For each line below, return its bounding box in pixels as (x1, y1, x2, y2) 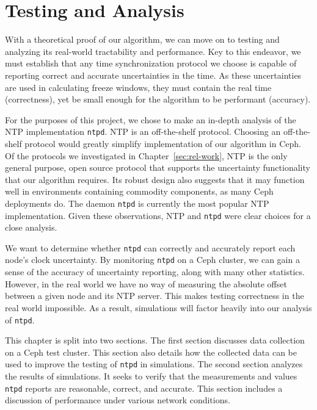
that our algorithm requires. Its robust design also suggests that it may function (5, 173, 305, 185)
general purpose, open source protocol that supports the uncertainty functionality (5, 161, 310, 174)
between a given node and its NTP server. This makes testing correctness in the (5, 289, 304, 302)
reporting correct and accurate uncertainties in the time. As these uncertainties (5, 68, 302, 81)
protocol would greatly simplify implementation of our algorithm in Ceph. (24, 137, 301, 149)
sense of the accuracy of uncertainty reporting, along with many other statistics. (5, 265, 305, 278)
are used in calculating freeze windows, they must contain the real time (5, 81, 272, 93)
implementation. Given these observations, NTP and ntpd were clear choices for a (5, 209, 311, 221)
